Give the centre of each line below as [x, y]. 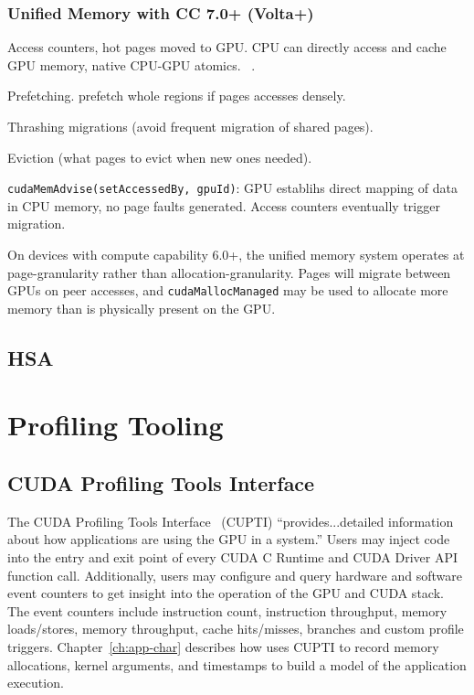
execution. [36, 683]
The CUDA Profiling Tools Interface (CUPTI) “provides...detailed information [231, 521]
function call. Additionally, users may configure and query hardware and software [235, 575]
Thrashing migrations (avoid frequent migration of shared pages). [190, 126]
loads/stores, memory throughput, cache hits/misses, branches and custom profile [236, 629]
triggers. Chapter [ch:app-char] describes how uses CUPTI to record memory [223, 646]
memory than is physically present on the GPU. [142, 308]
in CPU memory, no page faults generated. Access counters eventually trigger [224, 205]
